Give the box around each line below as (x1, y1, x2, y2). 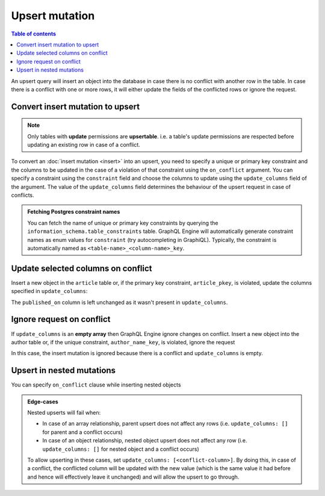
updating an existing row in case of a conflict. (27, 141, 141, 149)
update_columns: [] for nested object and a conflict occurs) (42, 445, 200, 453)
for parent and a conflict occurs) (42, 428, 123, 436)
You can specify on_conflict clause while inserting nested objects (11, 381, 181, 388)
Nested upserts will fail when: (27, 409, 101, 417)
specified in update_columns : (11, 288, 88, 295)
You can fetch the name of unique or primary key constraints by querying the (27, 219, 219, 226)
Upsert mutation (11, 9, 95, 22)
